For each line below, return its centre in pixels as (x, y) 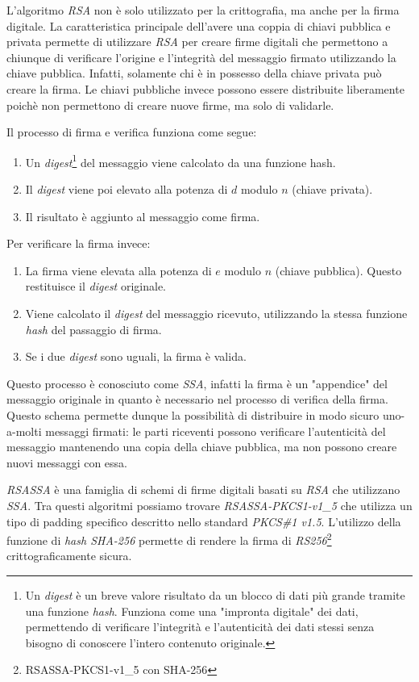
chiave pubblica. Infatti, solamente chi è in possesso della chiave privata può (194, 73)
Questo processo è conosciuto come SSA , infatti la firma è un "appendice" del (197, 383)
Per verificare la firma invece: (79, 243)
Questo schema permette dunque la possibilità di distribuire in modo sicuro (193, 414)
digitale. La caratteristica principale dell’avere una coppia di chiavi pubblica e (199, 25)
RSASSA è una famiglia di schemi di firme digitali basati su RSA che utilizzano (203, 490)
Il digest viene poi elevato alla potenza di (127, 189)
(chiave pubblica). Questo (338, 270)
